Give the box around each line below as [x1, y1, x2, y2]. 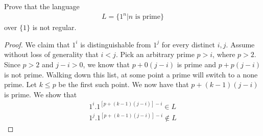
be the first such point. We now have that [58, 79, 189, 90]
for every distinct [161, 39, 216, 49]
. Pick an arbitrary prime [115, 49, 195, 60]
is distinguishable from [80, 39, 151, 49]
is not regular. [32, 22, 77, 33]
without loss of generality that [4, 49, 99, 60]
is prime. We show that [4, 89, 77, 99]
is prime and [177, 59, 217, 69]
